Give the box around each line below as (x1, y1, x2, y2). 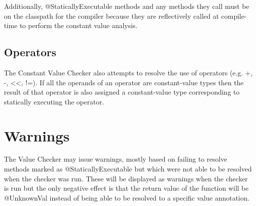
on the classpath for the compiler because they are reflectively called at (4, 10, 219, 21)
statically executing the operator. (4, 96, 104, 106)
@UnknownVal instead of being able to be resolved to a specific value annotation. (4, 192, 250, 203)
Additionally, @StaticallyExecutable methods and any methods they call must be (4, 1, 250, 11)
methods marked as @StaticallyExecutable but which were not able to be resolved (4, 164, 252, 174)
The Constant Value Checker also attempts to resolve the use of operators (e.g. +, (4, 67, 253, 77)
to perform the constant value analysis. (19, 20, 138, 31)
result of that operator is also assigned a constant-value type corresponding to (4, 87, 240, 97)
